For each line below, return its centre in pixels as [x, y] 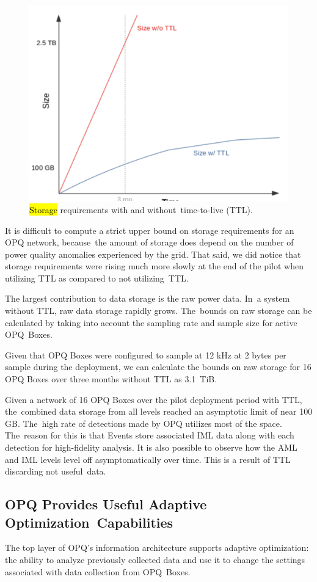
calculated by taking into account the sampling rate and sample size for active [151, 322]
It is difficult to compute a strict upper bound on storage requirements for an [150, 230]
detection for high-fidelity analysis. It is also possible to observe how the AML [151, 447]
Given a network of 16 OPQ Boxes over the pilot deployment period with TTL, [154, 399]
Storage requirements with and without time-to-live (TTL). [141, 209]
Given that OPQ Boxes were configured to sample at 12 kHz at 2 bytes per [146, 355]
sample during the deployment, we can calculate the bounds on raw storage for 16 [158, 367]
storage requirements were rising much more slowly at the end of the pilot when [154, 266]
